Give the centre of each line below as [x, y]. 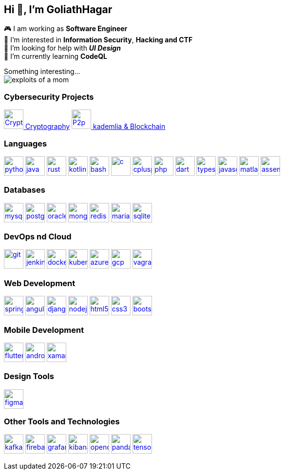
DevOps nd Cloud [38, 237]
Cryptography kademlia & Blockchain [95, 127]
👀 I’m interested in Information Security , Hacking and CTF [98, 40]
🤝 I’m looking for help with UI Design [62, 48]
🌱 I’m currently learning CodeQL [56, 56]
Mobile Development [44, 330]
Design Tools [29, 376]
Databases [25, 190]
